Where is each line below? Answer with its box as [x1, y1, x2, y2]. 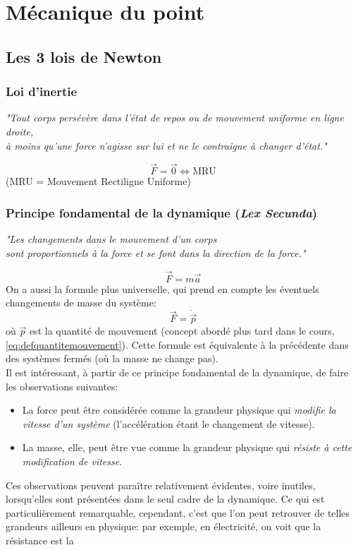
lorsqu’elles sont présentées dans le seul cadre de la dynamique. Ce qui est [6, 491, 325, 506]
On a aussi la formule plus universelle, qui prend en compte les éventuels [6, 281, 319, 296]
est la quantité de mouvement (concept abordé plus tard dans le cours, [29, 323, 335, 338]
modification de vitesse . [22, 453, 123, 468]
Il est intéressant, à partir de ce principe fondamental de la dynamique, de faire [6, 365, 349, 379]
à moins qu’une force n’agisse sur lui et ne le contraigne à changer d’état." [6, 138, 327, 153]
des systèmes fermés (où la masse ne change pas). [6, 351, 218, 366]
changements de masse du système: [6, 295, 156, 310]
